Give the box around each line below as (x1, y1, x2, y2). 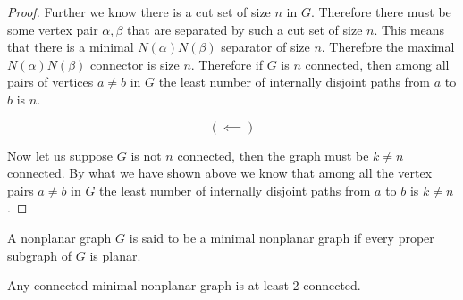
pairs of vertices (7, 72, 94, 91)
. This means (374, 20, 445, 38)
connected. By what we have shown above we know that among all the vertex (7, 163, 433, 182)
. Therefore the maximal (321, 37, 455, 56)
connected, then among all (305, 54, 450, 73)
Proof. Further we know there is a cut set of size (7, 3, 271, 21)
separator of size (221, 37, 310, 56)
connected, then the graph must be (177, 146, 369, 164)
